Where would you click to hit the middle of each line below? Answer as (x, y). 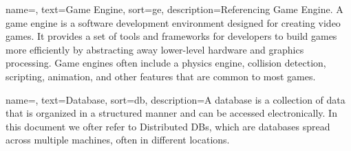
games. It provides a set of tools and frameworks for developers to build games (171, 36)
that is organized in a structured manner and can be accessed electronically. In (171, 113)
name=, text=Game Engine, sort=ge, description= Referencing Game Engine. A (174, 9)
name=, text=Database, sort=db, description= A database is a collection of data (175, 99)
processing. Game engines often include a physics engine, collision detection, (166, 63)
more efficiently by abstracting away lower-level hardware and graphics (155, 49)
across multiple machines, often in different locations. (118, 140)
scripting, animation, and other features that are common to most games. (161, 76)
